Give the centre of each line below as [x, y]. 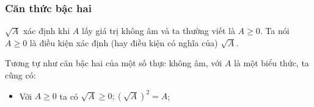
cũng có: [20, 75]
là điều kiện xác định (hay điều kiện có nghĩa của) [124, 42]
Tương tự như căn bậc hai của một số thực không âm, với [114, 63]
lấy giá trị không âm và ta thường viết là [159, 31]
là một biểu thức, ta [271, 63]
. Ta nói [275, 31]
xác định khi [46, 31]
